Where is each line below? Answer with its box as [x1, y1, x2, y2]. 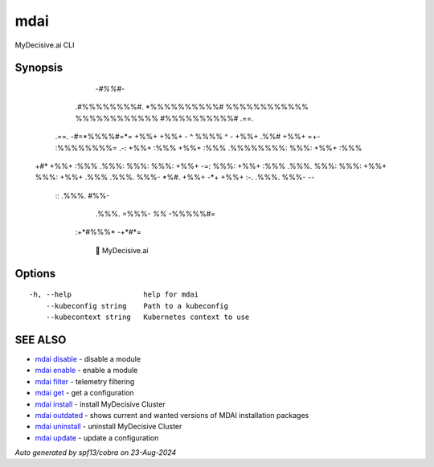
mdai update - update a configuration [35, 432, 159, 442]
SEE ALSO [14, 333, 67, 346]
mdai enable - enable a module [35, 366, 138, 375]
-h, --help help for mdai [29, 290, 199, 299]
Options [14, 266, 56, 281]
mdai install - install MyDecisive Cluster [35, 399, 166, 409]
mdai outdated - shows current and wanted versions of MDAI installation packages [35, 410, 309, 420]
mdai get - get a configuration [35, 388, 134, 398]
